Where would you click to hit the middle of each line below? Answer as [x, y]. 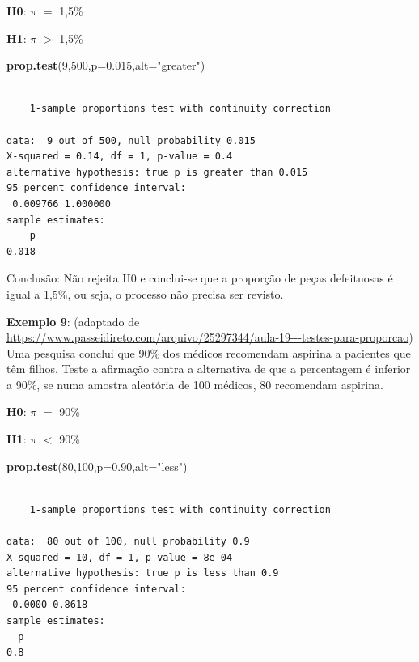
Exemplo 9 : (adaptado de [73, 321]
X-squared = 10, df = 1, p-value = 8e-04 [120, 557]
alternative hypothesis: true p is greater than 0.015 [157, 172]
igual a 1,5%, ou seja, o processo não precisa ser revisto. [145, 293]
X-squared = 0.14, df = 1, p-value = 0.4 [120, 157]
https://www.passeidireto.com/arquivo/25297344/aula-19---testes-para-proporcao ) [210, 337]
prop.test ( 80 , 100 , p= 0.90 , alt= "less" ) [97, 466]
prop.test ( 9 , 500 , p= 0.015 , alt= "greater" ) [106, 65]
